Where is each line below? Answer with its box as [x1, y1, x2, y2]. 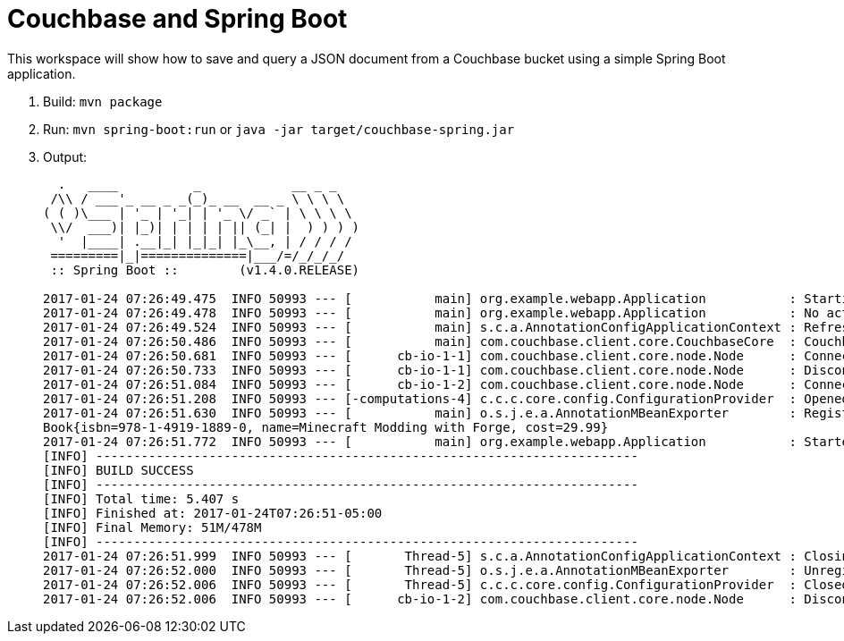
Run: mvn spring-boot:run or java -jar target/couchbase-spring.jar [43, 121, 515, 137]
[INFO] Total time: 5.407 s [43, 491, 240, 506]
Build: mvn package [43, 93, 163, 109]
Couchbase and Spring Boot [7, 4, 348, 34]
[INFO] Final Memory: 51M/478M [43, 519, 262, 535]
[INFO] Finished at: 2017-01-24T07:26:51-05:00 [43, 505, 383, 520]
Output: [43, 148, 88, 164]
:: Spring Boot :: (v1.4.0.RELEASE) [50, 262, 360, 277]
